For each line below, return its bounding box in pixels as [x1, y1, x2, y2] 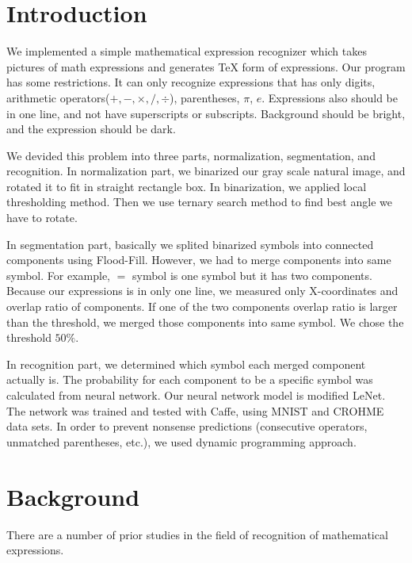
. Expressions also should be [261, 89, 399, 105]
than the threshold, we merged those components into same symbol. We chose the [6, 313, 404, 330]
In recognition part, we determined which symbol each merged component [6, 355, 366, 372]
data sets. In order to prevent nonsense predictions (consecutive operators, [6, 418, 368, 435]
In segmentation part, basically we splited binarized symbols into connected [6, 236, 374, 252]
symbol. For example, [6, 266, 110, 283]
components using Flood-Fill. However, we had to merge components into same [6, 251, 391, 268]
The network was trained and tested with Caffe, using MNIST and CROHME [6, 402, 384, 419]
